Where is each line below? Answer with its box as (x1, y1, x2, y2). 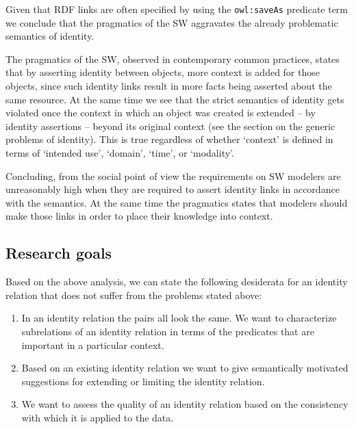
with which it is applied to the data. (21, 410, 174, 424)
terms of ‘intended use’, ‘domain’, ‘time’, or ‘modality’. (5, 146, 234, 159)
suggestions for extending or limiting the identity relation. (21, 374, 265, 388)
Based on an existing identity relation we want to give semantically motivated (21, 361, 349, 375)
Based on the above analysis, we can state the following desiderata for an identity (5, 274, 348, 289)
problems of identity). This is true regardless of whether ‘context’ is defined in (5, 132, 333, 146)
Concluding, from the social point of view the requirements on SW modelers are (5, 168, 341, 183)
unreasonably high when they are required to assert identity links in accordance (5, 182, 340, 196)
